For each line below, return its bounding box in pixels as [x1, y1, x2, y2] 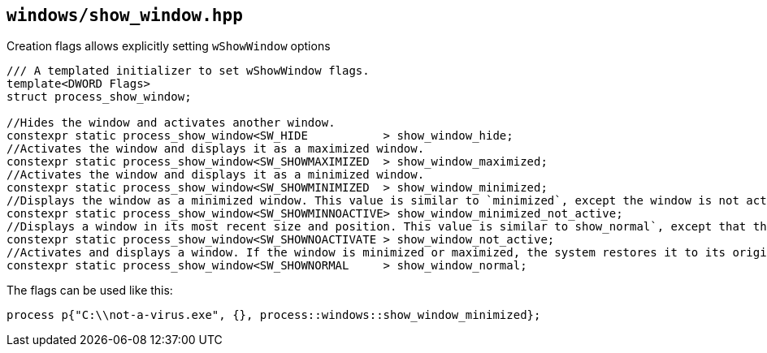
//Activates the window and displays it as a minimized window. [6, 168, 425, 182]
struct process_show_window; [6, 90, 192, 104]
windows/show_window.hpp [6, 6, 243, 25]
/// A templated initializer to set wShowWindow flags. [6, 64, 370, 78]
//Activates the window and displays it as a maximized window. [6, 142, 425, 156]
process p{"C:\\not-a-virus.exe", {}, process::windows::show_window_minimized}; [6, 308, 541, 322]
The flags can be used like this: [6, 283, 173, 298]
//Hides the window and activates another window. [6, 116, 336, 130]
